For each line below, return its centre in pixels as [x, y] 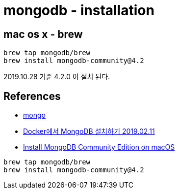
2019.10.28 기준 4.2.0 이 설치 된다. [57, 77]
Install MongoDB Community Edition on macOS [99, 147]
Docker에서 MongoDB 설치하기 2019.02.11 [89, 131]
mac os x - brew [43, 34]
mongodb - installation [79, 10]
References [32, 96]
